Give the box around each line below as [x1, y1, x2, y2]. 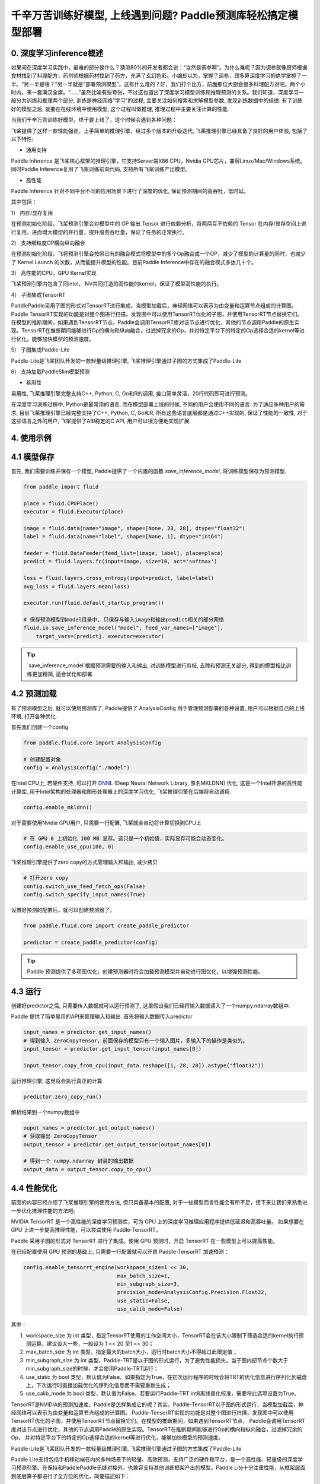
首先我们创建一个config [11, 724, 68, 731]
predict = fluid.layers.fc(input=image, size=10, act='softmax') [23, 558, 217, 565]
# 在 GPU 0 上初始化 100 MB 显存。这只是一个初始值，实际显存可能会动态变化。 [23, 835, 228, 842]
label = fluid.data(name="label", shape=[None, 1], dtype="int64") [23, 533, 224, 540]
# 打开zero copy [23, 874, 69, 881]
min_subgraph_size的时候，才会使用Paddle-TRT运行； [25, 1365, 159, 1372]
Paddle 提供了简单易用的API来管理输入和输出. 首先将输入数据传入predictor [11, 1013, 193, 1020]
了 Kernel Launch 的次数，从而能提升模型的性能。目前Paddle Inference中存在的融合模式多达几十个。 [11, 258, 257, 265]
